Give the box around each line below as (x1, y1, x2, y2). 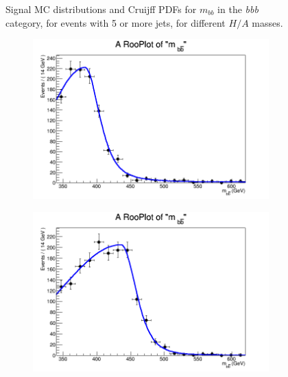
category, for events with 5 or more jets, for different (5, 15, 226, 29)
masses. (252, 15, 283, 29)
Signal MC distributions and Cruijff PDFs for (5, 2, 197, 16)
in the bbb (217, 2, 259, 16)
